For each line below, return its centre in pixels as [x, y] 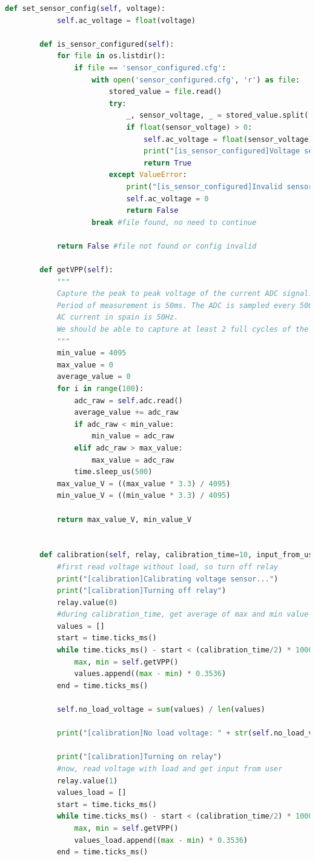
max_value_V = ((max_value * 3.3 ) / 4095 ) [144, 484]
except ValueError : [148, 175]
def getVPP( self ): [77, 270]
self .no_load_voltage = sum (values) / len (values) [161, 710]
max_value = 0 [85, 365]
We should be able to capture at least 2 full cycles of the [183, 330]
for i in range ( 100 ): [100, 389]
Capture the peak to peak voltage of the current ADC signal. [185, 294]
